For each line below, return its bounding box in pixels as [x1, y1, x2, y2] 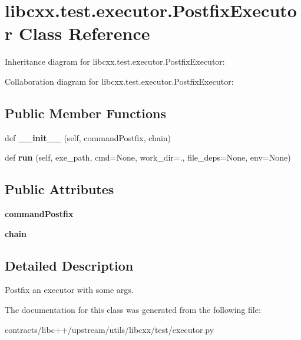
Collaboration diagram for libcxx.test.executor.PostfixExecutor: [5, 75, 234, 87]
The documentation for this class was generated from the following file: [5, 304, 261, 316]
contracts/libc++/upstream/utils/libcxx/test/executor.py [5, 323, 214, 335]
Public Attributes [5, 180, 114, 198]
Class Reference [18, 21, 150, 45]
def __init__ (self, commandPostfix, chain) [5, 131, 171, 144]
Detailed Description [5, 256, 134, 274]
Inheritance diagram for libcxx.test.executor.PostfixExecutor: [5, 55, 225, 68]
